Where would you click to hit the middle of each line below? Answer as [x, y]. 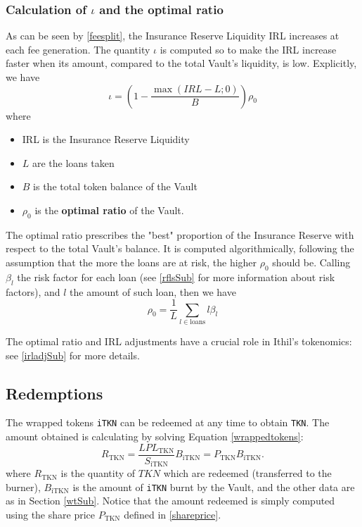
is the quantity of [98, 473]
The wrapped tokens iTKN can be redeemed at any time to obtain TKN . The [168, 422]
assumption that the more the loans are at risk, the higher [131, 262]
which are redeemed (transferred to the [247, 473]
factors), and [33, 291]
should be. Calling [311, 262]
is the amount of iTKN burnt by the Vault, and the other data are [214, 486]
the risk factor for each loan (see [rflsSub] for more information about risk [176, 277]
